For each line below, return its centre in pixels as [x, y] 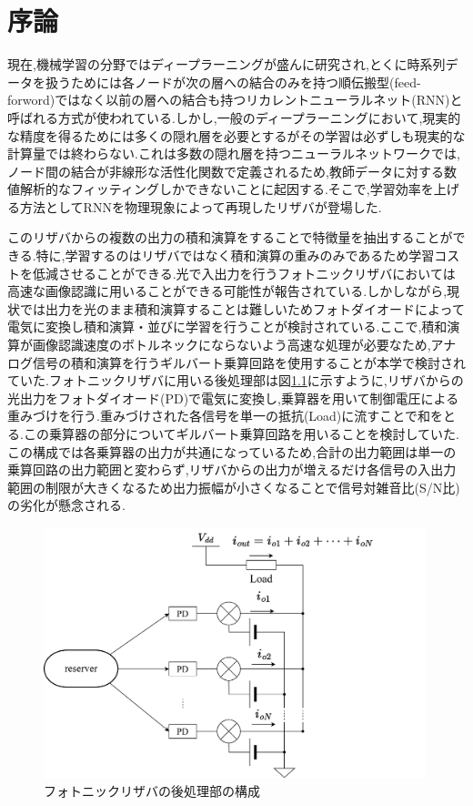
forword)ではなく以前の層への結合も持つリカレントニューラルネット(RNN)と [235, 100]
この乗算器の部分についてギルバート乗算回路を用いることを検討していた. [241, 434]
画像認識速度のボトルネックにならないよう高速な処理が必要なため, [231, 345]
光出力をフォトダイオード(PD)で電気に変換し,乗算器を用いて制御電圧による [233, 398]
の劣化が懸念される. [66, 505]
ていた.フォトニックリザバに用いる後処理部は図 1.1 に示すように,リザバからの [236, 380]
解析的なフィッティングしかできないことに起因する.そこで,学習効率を [226, 189]
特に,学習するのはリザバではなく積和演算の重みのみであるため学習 [235, 255]
